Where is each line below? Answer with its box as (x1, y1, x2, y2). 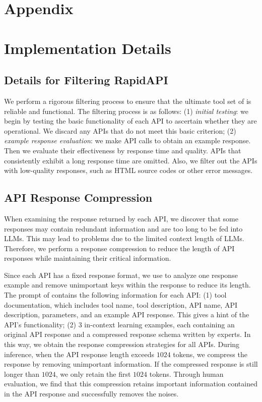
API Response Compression (4, 190, 153, 205)
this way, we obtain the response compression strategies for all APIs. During (4, 339, 240, 350)
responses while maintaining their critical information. (4, 253, 171, 263)
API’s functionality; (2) (4, 319, 77, 329)
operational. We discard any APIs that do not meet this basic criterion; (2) (4, 125, 236, 136)
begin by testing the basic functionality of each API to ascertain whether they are (4, 116, 257, 126)
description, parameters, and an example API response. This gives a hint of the (4, 309, 249, 320)
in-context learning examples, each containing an (84, 319, 235, 329)
